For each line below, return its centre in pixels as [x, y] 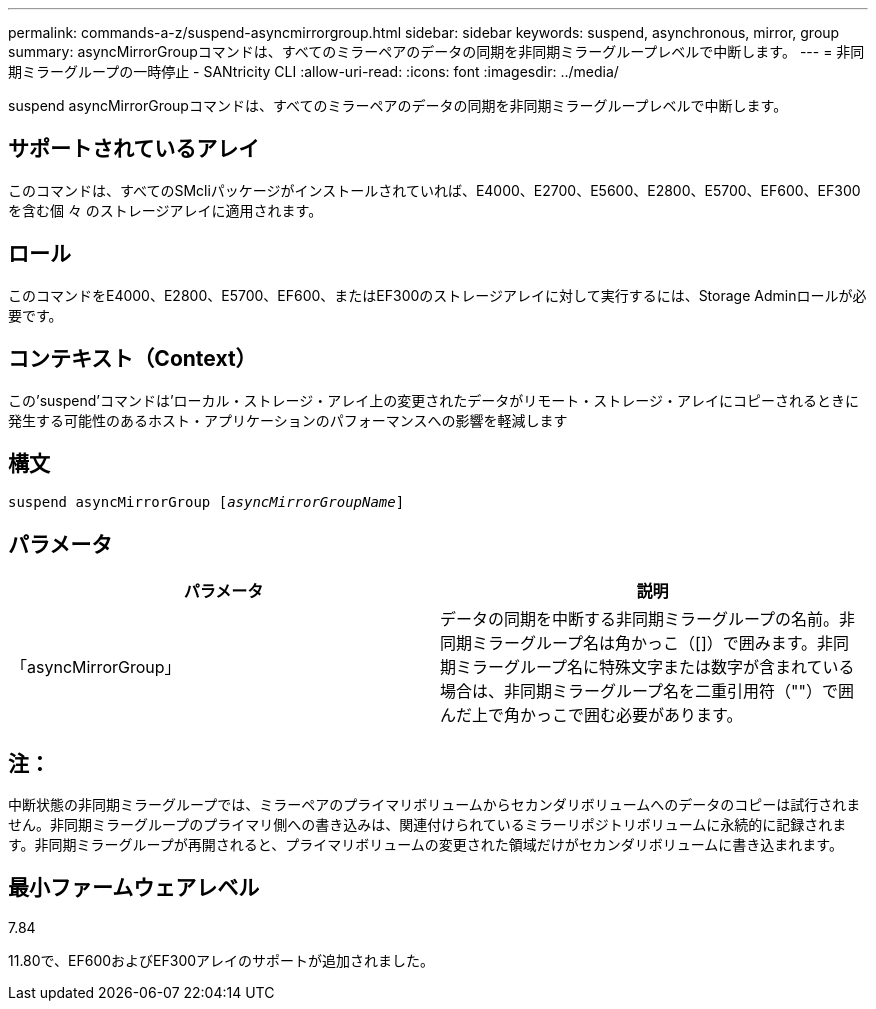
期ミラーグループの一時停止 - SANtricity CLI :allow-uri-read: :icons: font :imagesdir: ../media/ [313, 71]
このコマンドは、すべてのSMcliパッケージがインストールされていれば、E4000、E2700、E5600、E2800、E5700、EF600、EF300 [434, 190]
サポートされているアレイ [134, 149]
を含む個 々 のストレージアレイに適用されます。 [165, 210]
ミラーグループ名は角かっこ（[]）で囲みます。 [645, 643]
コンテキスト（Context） [132, 359]
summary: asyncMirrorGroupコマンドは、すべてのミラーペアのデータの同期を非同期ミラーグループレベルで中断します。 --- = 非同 [436, 51]
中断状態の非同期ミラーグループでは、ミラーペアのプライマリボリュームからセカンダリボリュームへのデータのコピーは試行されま [434, 805]
